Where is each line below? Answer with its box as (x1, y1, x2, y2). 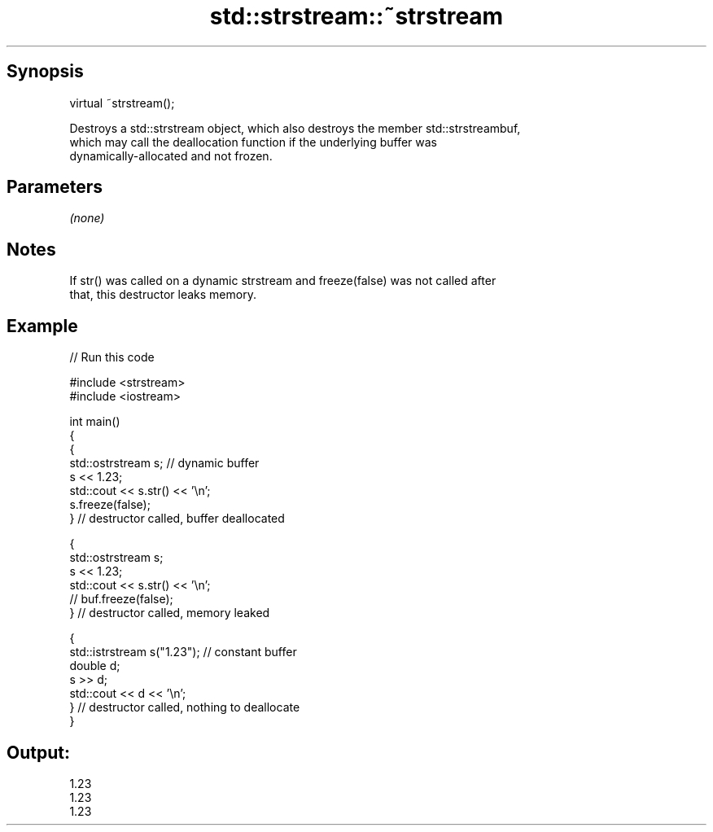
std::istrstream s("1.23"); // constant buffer (69, 645, 297, 659)
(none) (69, 211, 105, 226)
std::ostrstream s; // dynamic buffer (69, 456, 260, 471)
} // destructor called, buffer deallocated (69, 511, 285, 526)
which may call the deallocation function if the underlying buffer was (69, 134, 437, 149)
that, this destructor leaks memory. (69, 287, 256, 302)
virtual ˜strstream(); (69, 95, 175, 110)
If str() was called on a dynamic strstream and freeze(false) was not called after (69, 274, 496, 288)
